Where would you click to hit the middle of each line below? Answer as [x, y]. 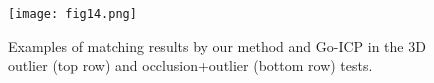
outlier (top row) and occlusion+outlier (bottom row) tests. [190, 65]
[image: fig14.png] [72, 14]
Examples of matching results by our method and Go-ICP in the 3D [217, 45]
